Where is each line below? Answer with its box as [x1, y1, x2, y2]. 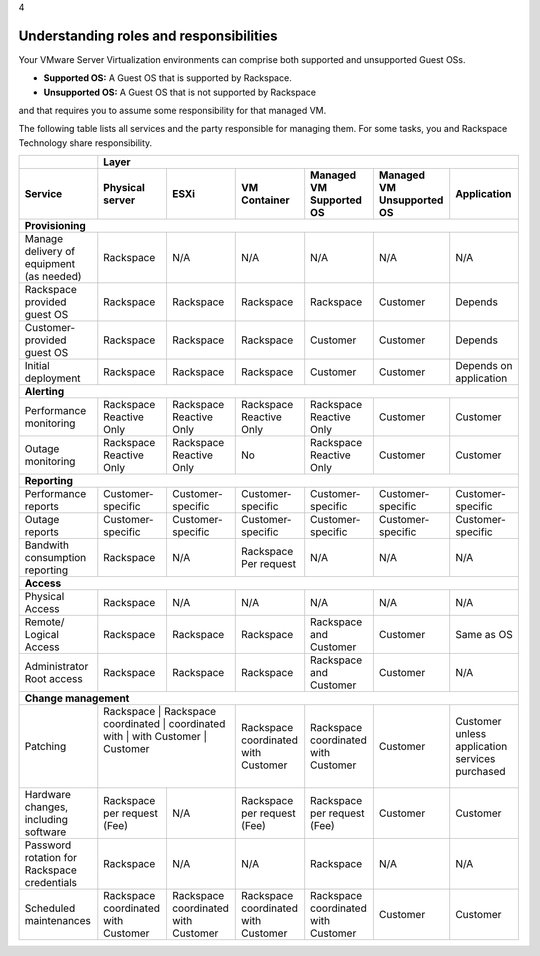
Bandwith [24, 538, 70, 552]
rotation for [24, 851, 78, 865]
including [24, 813, 69, 827]
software [24, 825, 67, 839]
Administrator [24, 660, 89, 674]
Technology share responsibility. [18, 136, 153, 149]
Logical [24, 628, 60, 642]
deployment [24, 371, 81, 385]
